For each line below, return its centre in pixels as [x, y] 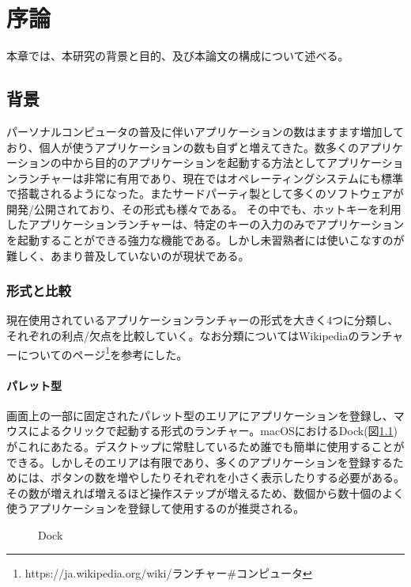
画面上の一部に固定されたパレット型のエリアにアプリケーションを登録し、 [200, 415]
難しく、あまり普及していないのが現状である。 [128, 255]
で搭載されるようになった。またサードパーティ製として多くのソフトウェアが [205, 193]
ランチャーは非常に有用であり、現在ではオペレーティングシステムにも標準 [210, 178]
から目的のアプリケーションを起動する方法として [200, 163]
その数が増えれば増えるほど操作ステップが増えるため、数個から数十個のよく [205, 492]
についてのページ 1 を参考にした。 [102, 353]
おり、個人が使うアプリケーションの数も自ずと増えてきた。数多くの [183, 147]
